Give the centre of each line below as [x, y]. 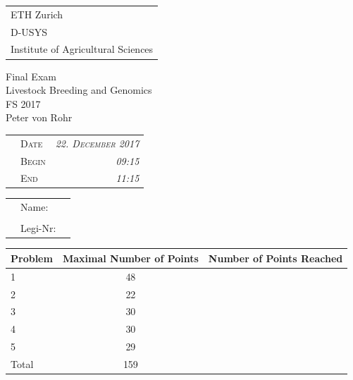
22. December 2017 [97, 143]
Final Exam [31, 76]
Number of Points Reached [275, 258]
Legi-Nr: [38, 228]
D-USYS [29, 31]
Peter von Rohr [39, 117]
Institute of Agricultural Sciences [82, 49]
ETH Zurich [37, 14]
